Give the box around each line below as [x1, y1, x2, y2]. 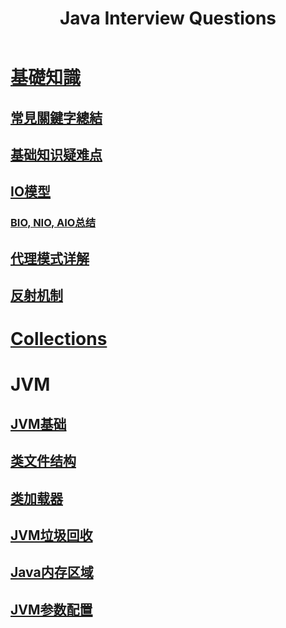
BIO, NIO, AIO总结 [10, 216, 97, 230]
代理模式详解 [10, 250, 90, 267]
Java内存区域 [10, 564, 94, 581]
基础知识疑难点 [10, 146, 103, 163]
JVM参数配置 [10, 601, 93, 618]
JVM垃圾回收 [10, 527, 93, 544]
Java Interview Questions [59, 7, 277, 30]
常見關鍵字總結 [10, 109, 103, 126]
